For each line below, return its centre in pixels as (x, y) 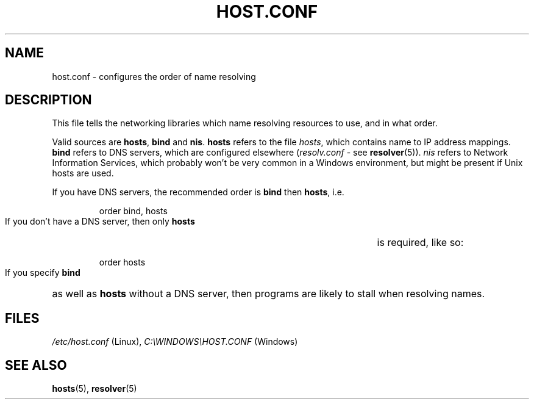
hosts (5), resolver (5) (94, 389)
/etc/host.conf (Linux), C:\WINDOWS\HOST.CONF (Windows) (175, 342)
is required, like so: (420, 243)
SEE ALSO (36, 365)
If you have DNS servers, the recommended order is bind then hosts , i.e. (198, 192)
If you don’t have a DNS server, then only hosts (100, 222)
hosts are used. (83, 173)
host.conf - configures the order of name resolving (154, 76)
